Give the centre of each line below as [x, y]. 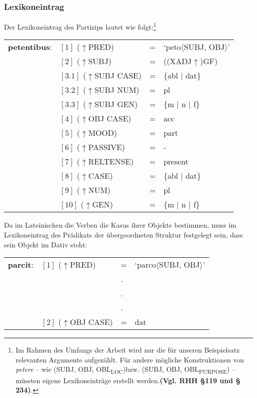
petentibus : [30, 47]
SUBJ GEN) [116, 104]
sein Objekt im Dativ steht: [46, 244]
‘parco [145, 265]
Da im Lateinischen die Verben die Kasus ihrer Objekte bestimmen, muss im [120, 225]
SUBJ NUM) [117, 90]
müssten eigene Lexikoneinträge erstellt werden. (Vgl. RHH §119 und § [128, 380]
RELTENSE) [111, 161]
